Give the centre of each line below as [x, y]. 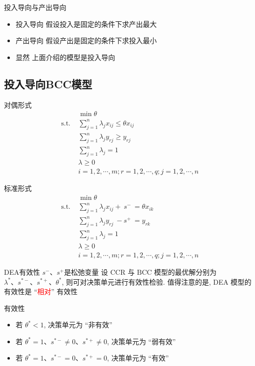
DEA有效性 [22, 272]
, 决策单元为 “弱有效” [141, 341]
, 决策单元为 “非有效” [78, 325]
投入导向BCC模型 [48, 84]
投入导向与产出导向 [35, 7]
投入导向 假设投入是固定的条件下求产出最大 [86, 24]
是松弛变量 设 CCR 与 [99, 272]
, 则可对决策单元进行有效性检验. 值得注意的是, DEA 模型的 [156, 281]
